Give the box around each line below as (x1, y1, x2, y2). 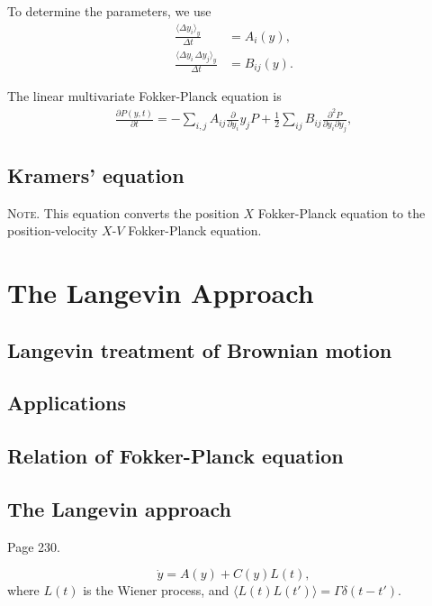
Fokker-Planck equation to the (257, 203, 426, 222)
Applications (7, 389, 127, 417)
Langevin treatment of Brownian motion (7, 335, 392, 363)
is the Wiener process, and (83, 581, 229, 600)
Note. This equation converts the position (7, 203, 239, 222)
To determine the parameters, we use (7, 2, 211, 20)
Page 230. (7, 537, 60, 555)
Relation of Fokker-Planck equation (7, 442, 344, 470)
